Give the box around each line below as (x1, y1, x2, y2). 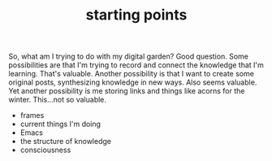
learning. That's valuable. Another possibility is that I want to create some (8, 69, 254, 79)
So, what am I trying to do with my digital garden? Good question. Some (8, 51, 249, 62)
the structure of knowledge (19, 137, 112, 146)
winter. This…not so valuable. (8, 95, 107, 105)
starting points (85, 6, 188, 24)
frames (19, 111, 45, 120)
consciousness (19, 145, 71, 155)
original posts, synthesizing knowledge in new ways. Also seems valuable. (8, 77, 257, 87)
